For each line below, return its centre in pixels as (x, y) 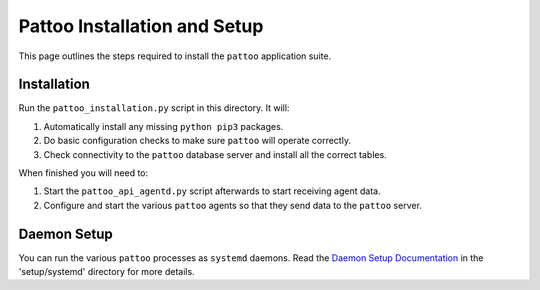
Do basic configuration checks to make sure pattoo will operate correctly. (197, 141)
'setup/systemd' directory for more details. (106, 272)
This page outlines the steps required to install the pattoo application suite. (175, 56)
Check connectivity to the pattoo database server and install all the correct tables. (215, 154)
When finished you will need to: (83, 173)
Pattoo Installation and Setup (141, 26)
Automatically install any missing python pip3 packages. (163, 126)
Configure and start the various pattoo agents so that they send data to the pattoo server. (232, 205)
